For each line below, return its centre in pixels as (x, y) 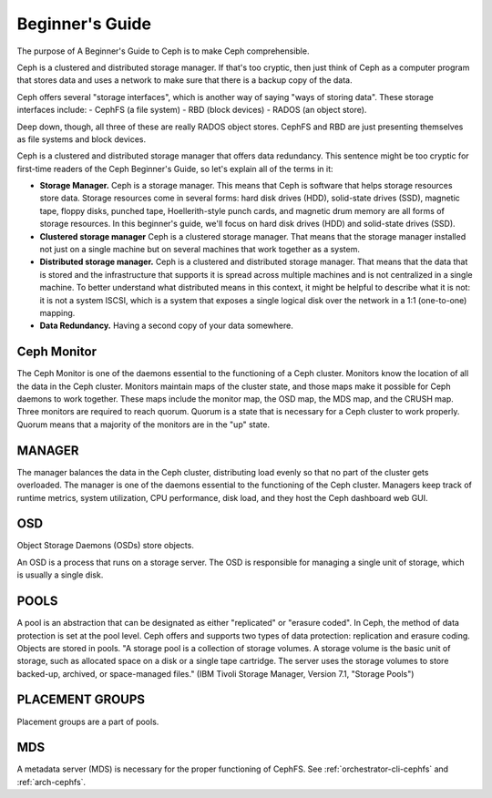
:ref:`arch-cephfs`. (51, 782)
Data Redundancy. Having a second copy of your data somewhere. (166, 326)
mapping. (57, 312)
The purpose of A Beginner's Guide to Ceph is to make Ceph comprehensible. (163, 51)
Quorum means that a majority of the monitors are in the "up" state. (143, 425)
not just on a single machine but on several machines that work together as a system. (200, 250)
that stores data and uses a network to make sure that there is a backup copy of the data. (184, 80)
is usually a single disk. (60, 575)
